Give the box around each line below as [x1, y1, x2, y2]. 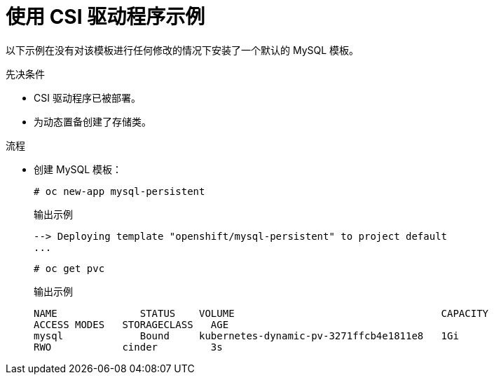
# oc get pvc [34, 262, 105, 274]
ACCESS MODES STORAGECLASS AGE [34, 318, 229, 330]
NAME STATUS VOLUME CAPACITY [34, 307, 489, 319]
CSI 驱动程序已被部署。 [34, 91, 141, 104]
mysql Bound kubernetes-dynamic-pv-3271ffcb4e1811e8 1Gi [34, 330, 459, 341]
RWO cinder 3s [34, 341, 223, 353]
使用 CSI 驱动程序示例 [6, 5, 205, 29]
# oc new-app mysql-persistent [34, 185, 205, 197]
